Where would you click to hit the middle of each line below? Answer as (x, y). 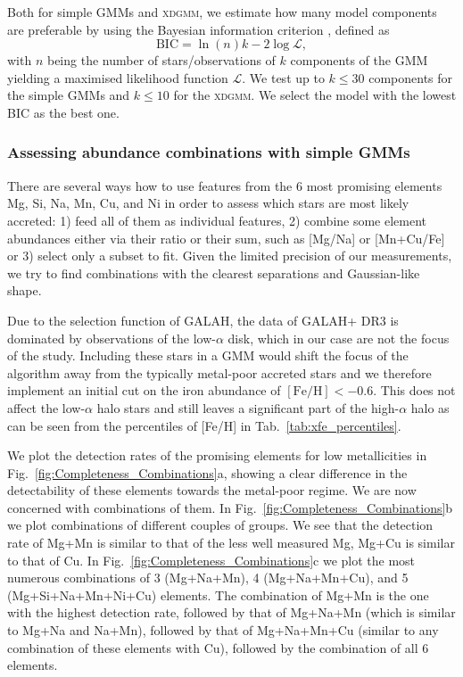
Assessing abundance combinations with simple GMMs (209, 152)
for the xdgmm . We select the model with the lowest (315, 95)
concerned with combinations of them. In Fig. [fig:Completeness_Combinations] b (230, 507)
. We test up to (283, 77)
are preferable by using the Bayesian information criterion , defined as (198, 29)
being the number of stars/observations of (161, 60)
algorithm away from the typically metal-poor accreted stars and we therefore (219, 372)
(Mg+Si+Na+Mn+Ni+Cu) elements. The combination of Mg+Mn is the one (218, 594)
